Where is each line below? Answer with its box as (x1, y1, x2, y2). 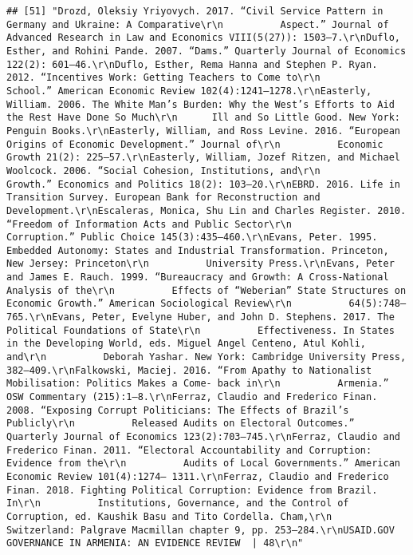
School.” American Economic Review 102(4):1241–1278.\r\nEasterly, (6, 85, 372, 97)
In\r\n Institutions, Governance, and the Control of (6, 498, 349, 509)
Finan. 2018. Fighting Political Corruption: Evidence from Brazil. (6, 484, 378, 496)
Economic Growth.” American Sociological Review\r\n (6, 298, 292, 310)
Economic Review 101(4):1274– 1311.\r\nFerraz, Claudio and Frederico (6, 470, 389, 482)
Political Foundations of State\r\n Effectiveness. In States (6, 324, 395, 336)
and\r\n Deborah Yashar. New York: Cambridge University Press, (6, 351, 407, 363)
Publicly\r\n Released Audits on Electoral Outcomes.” (6, 418, 355, 430)
